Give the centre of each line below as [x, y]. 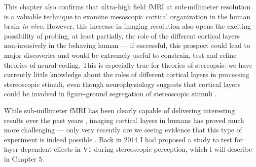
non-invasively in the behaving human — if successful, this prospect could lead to [127, 45]
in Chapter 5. [24, 158]
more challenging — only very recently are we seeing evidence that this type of [123, 130]
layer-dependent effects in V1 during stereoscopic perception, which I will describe [128, 149]
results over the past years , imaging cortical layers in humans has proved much [124, 120]
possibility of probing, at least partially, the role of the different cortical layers [122, 35]
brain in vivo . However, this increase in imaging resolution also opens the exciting [128, 26]
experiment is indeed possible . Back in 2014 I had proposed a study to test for [124, 139]
